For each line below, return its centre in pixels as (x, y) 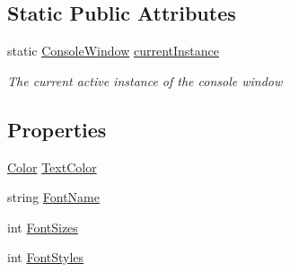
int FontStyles (46, 257)
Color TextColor (52, 167)
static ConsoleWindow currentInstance (113, 51)
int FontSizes (43, 227)
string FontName (53, 197)
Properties (57, 129)
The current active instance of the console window (145, 80)
